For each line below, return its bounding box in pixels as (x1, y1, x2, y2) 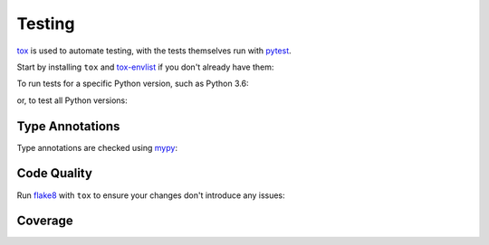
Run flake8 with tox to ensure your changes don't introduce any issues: (16, 190, 285, 201)
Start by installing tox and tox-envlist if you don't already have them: (16, 61, 274, 72)
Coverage (16, 213, 73, 229)
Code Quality (16, 165, 92, 181)
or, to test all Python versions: (16, 95, 129, 106)
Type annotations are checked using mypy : (16, 142, 178, 153)
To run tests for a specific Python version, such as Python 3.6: (16, 78, 249, 90)
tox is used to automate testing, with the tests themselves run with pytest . (16, 45, 292, 56)
